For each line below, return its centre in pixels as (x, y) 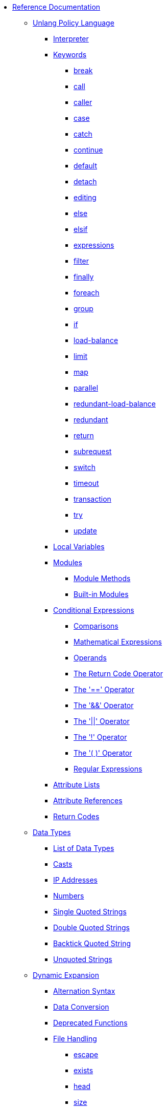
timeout (86, 483)
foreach (87, 293)
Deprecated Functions (90, 1023)
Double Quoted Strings (91, 927)
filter (81, 261)
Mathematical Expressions (118, 642)
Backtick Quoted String (92, 943)
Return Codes (76, 816)
